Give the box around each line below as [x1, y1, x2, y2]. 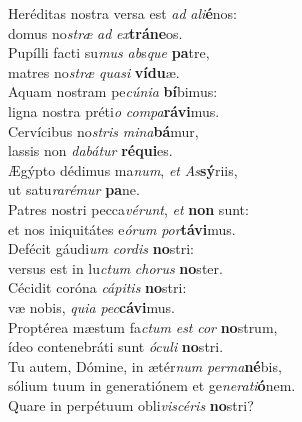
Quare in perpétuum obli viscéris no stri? [8, 394, 254, 415]
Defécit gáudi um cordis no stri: [8, 238, 194, 259]
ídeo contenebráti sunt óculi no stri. [8, 336, 224, 357]
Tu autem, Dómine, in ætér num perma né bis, [8, 355, 282, 376]
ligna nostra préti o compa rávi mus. [8, 100, 220, 121]
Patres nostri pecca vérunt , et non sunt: [8, 198, 249, 219]
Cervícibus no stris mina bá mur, [8, 120, 199, 141]
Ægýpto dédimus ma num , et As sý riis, [8, 159, 238, 180]
